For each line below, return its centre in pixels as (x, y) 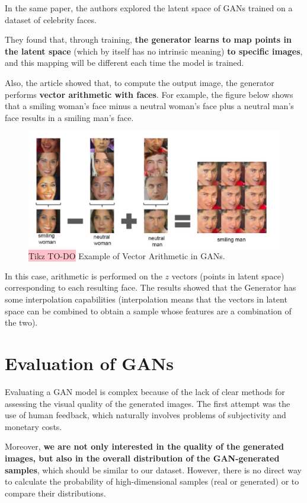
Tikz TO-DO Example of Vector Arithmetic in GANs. (127, 256)
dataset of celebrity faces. (51, 19)
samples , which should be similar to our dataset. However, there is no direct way (153, 469)
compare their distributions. (55, 493)
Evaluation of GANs (89, 363)
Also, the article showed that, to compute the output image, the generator (140, 82)
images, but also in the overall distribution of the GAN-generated (142, 458)
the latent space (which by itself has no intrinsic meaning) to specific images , (154, 51)
